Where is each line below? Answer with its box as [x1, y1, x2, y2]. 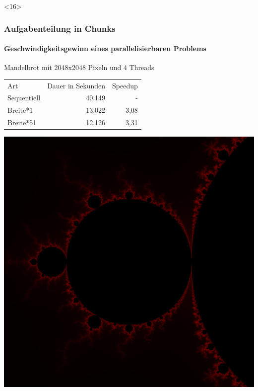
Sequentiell [7, 92, 41, 103]
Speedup [112, 80, 138, 90]
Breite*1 [7, 105, 33, 115]
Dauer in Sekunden [47, 80, 106, 90]
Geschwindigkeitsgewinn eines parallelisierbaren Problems [4, 43, 206, 54]
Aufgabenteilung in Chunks [4, 22, 116, 34]
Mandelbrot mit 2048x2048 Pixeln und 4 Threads [4, 62, 154, 73]
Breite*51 [7, 117, 37, 128]
